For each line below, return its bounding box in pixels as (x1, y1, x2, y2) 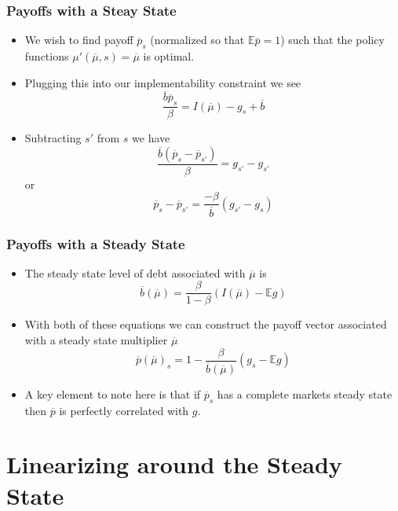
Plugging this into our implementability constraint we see (24, 74, 301, 90)
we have (132, 130, 170, 146)
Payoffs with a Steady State (6, 233, 185, 253)
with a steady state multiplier (24, 332, 168, 348)
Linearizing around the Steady (6, 448, 342, 480)
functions (24, 48, 69, 64)
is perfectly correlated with (59, 402, 189, 418)
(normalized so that (150, 31, 245, 48)
